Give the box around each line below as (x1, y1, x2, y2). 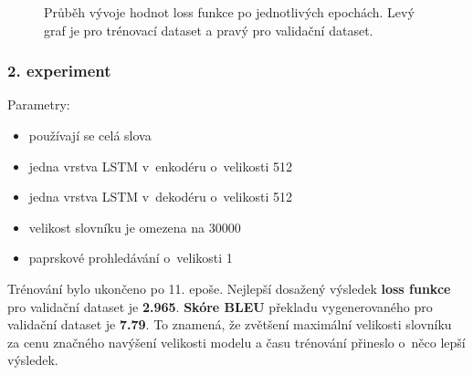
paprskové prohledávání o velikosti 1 (28, 248, 233, 267)
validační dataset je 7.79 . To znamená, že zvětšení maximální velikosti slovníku (7, 315, 452, 334)
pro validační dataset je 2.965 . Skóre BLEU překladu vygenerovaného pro (7, 297, 433, 316)
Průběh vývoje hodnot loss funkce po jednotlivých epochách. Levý (44, 3, 415, 21)
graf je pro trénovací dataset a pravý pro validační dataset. (44, 20, 373, 39)
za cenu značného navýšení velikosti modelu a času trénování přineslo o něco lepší (7, 332, 466, 351)
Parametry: (7, 95, 70, 114)
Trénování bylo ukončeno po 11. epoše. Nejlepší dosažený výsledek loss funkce (7, 278, 451, 297)
